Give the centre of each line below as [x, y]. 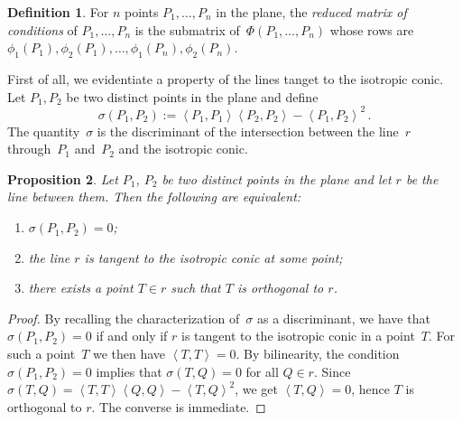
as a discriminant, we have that [343, 318]
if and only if [132, 336]
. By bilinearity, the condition [318, 354]
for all [262, 371]
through [29, 149]
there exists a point [81, 288]
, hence [370, 389]
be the [422, 178]
